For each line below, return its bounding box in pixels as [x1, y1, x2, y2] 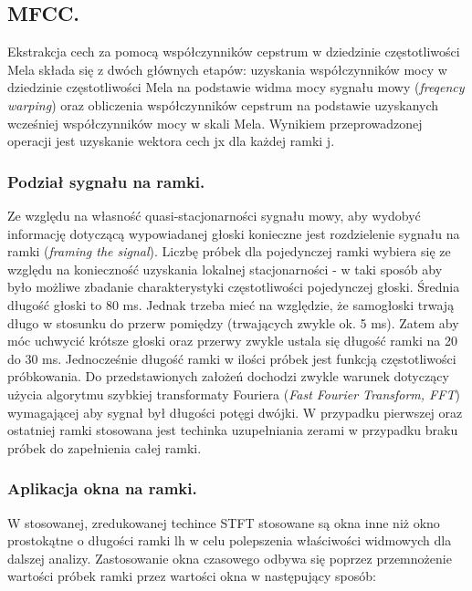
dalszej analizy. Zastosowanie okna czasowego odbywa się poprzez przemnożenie [7, 548, 452, 567]
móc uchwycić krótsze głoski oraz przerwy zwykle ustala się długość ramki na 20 [7, 331, 457, 350]
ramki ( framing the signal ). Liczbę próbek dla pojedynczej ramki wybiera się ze [7, 242, 451, 261]
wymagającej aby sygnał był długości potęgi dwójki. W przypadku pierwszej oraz [7, 402, 463, 421]
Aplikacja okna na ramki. [7, 477, 197, 500]
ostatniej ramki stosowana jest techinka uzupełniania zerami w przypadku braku [7, 420, 458, 440]
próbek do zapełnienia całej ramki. [7, 438, 202, 457]
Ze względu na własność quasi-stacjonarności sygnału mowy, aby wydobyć [7, 205, 421, 224]
